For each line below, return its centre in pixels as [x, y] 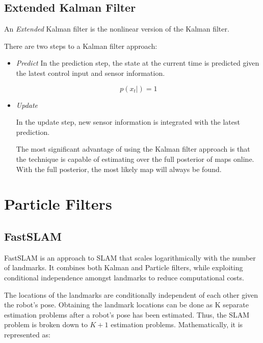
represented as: [27, 334]
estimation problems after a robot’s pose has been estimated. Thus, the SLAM [127, 314]
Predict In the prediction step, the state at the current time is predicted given [138, 63]
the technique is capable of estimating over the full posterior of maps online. [135, 159]
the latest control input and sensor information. [90, 73]
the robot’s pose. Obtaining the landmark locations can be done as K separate [127, 305]
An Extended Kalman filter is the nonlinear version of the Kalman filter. [117, 29]
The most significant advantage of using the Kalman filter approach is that [133, 149]
